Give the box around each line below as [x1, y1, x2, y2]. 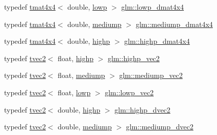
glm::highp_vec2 [108, 52, 160, 63]
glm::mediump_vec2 [119, 70, 183, 80]
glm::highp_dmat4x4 [124, 36, 190, 46]
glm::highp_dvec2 [114, 104, 171, 115]
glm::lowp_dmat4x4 [121, 2, 184, 12]
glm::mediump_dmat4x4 [135, 18, 213, 29]
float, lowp [58, 87, 91, 97]
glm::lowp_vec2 [105, 87, 154, 97]
